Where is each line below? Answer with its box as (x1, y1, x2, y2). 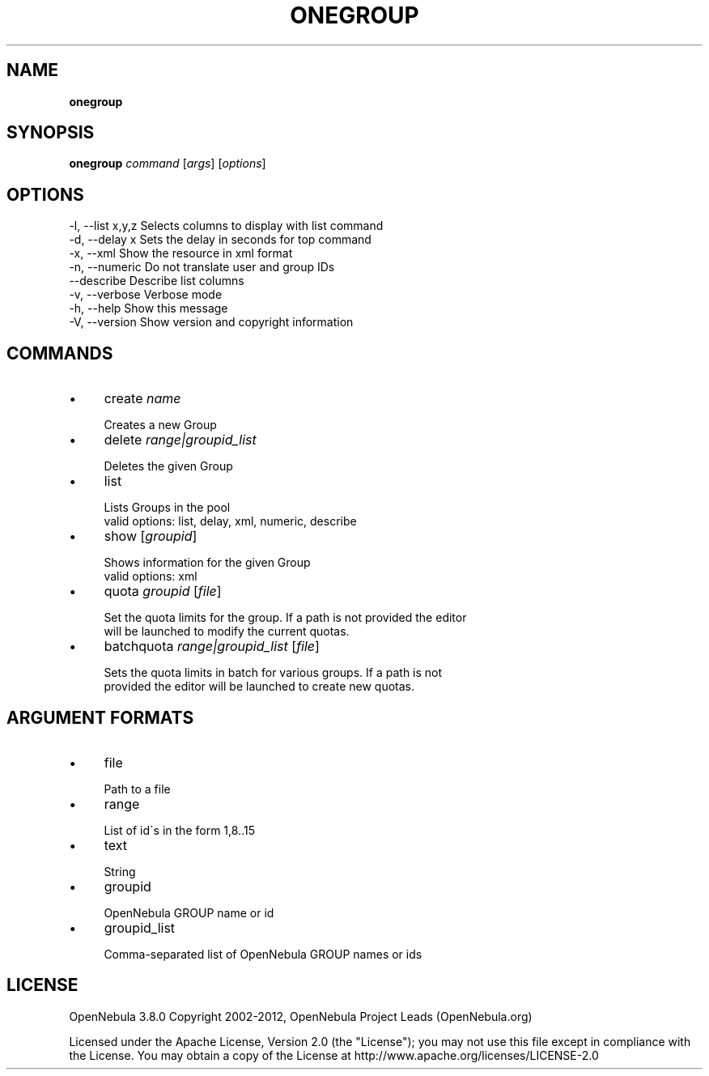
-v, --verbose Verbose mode (69, 287, 223, 302)
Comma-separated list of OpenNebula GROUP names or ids (104, 946, 422, 961)
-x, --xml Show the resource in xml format (69, 246, 293, 261)
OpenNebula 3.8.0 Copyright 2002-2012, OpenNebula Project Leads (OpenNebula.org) (69, 1009, 533, 1023)
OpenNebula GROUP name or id (104, 905, 274, 920)
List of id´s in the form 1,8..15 (104, 823, 255, 837)
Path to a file (104, 781, 171, 796)
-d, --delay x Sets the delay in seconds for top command (69, 232, 371, 247)
